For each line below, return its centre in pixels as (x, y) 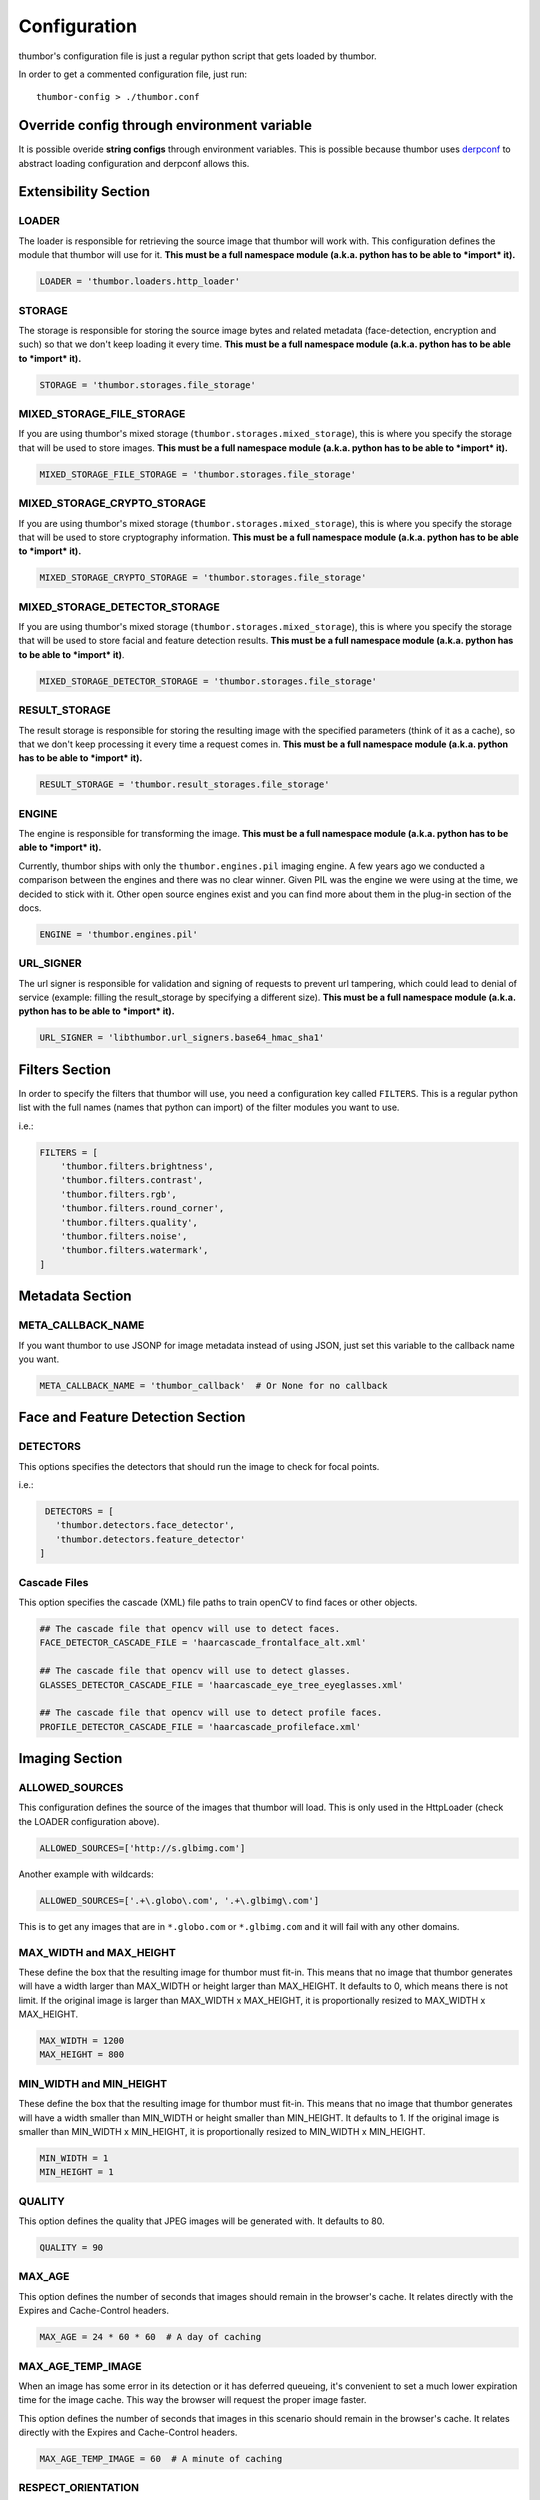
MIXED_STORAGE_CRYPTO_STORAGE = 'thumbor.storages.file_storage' (203, 578)
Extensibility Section (84, 191)
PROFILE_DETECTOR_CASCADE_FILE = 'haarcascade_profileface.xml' (200, 1726)
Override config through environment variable (165, 125)
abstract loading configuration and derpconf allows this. (134, 163)
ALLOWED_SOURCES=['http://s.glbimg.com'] (142, 1848)
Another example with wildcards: (86, 1874)
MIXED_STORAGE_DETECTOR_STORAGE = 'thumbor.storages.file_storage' (208, 681)
